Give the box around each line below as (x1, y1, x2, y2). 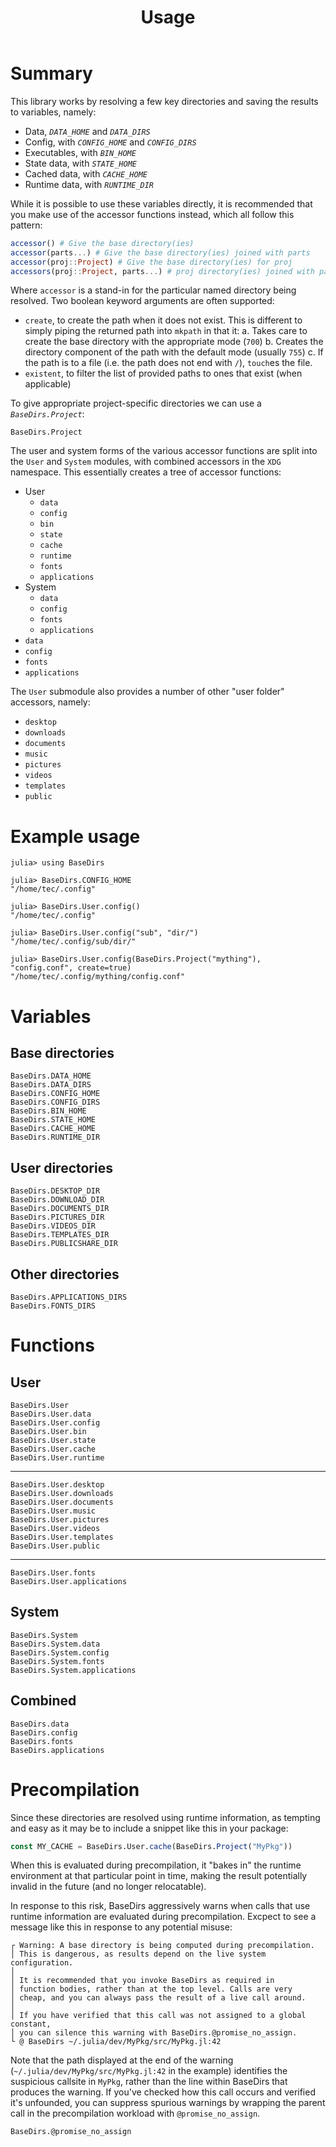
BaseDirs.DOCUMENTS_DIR (10, 1204, 110, 1214)
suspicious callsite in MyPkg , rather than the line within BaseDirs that (10, 2076, 288, 2088)
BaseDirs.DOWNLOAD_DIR (10, 1195, 105, 1205)
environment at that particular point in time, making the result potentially (10, 1870, 308, 1882)
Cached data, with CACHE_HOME (24, 167, 148, 180)
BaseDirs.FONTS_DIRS (10, 1301, 97, 1311)
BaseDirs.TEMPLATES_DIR (10, 1230, 110, 1240)
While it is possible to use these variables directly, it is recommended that (10, 197, 313, 210)
